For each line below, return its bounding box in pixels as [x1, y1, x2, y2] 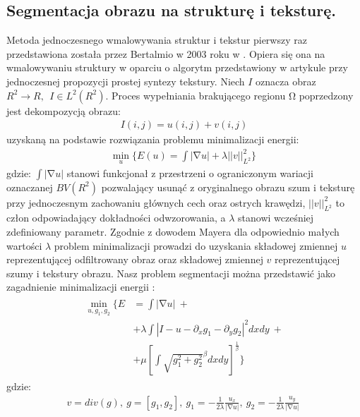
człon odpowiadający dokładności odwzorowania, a [6, 210, 226, 225]
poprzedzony [299, 87, 354, 102]
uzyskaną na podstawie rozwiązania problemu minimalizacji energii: [6, 132, 299, 147]
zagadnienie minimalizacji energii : [6, 279, 155, 294]
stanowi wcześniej [238, 210, 314, 225]
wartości [6, 238, 42, 253]
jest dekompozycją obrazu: [6, 103, 121, 118]
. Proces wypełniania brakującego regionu [105, 87, 286, 102]
